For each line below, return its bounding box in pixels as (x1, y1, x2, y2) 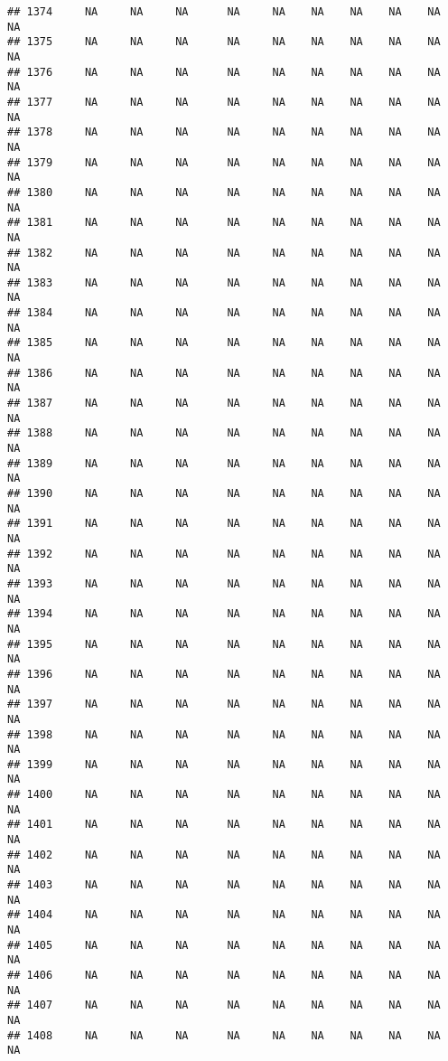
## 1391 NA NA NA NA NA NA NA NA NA (7, 517, 441, 530)
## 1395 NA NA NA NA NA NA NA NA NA (7, 637, 441, 651)
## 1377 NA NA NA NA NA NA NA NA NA (7, 95, 441, 108)
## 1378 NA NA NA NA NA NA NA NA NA (7, 126, 441, 139)
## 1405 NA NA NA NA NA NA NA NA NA (7, 938, 441, 952)
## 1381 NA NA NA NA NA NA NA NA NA (7, 216, 441, 230)
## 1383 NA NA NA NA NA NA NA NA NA (7, 276, 441, 289)
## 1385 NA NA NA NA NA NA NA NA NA (7, 336, 441, 350)
